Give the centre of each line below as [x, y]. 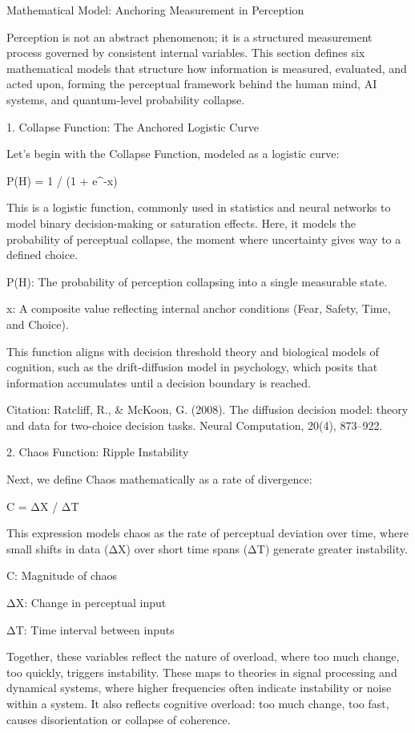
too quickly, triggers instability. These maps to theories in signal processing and [202, 672]
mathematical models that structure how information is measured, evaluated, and [207, 68]
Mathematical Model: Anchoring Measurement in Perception [155, 10]
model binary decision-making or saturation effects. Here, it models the [181, 223]
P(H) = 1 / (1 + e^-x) [62, 180]
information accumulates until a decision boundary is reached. [159, 382]
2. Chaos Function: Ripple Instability [98, 452]
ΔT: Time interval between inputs [91, 629]
